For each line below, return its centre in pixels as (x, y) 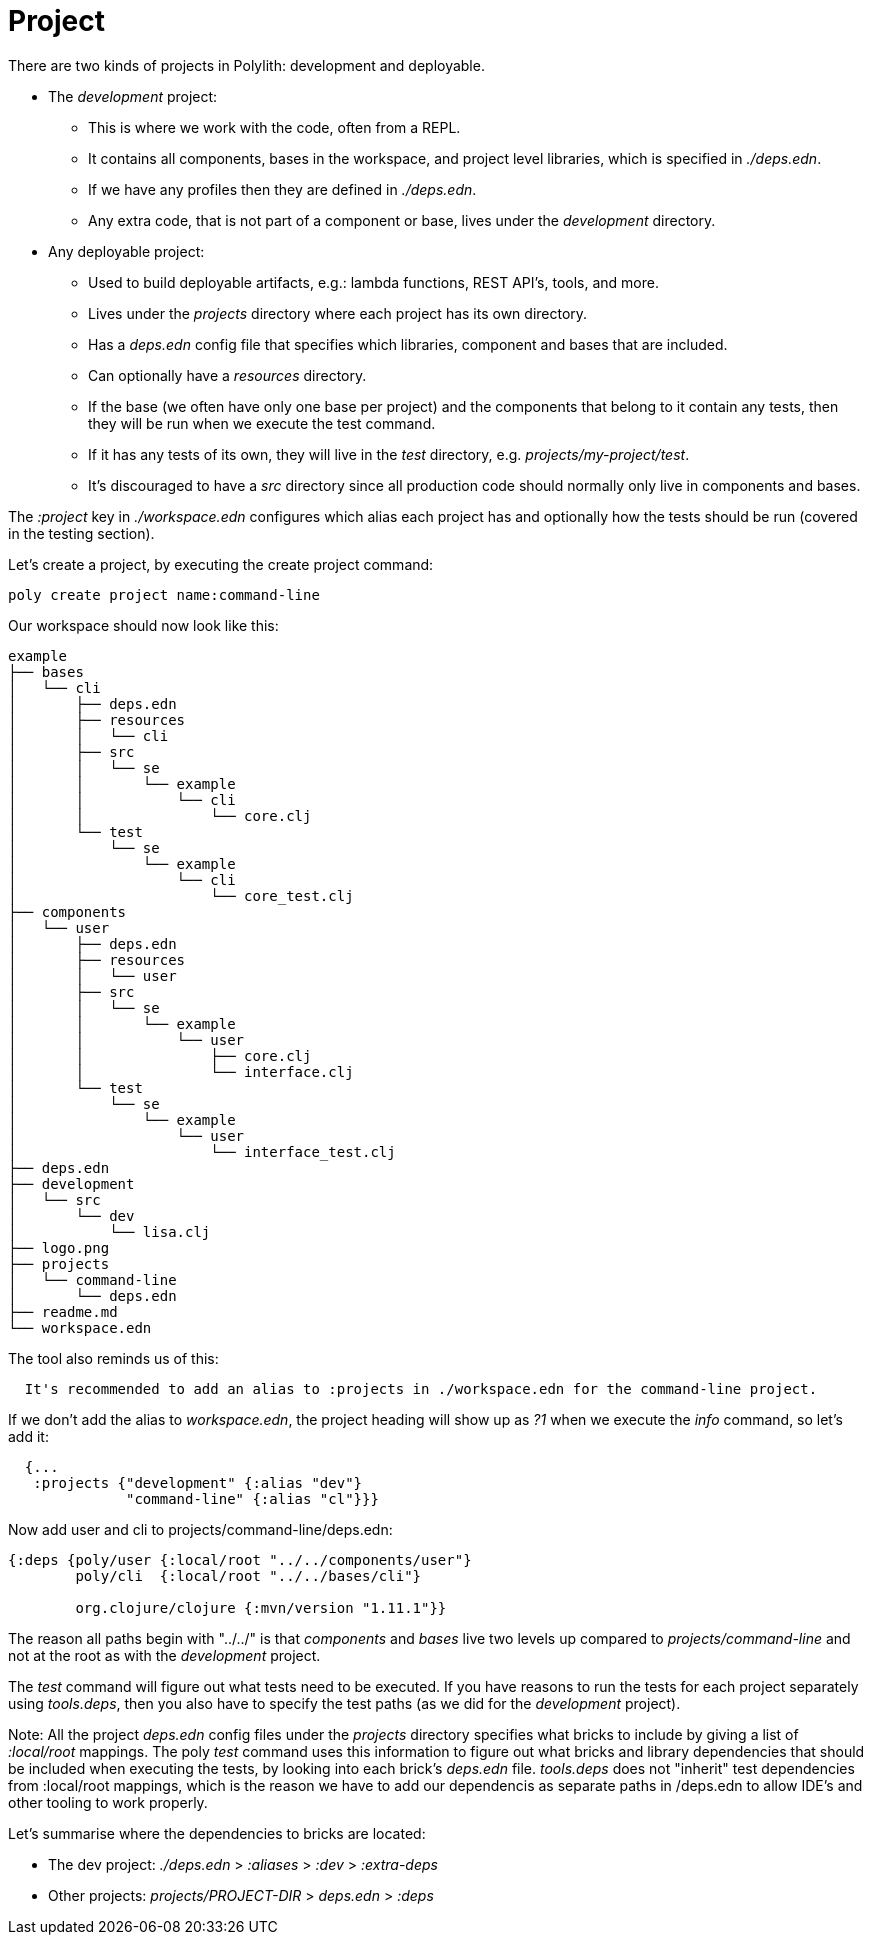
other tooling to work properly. (108, 1802)
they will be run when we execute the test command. (262, 423)
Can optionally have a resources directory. (227, 375)
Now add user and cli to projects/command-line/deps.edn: (200, 1529)
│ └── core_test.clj (181, 895)
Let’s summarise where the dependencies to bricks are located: (217, 1833)
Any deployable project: (126, 251)
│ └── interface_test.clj (202, 1151)
